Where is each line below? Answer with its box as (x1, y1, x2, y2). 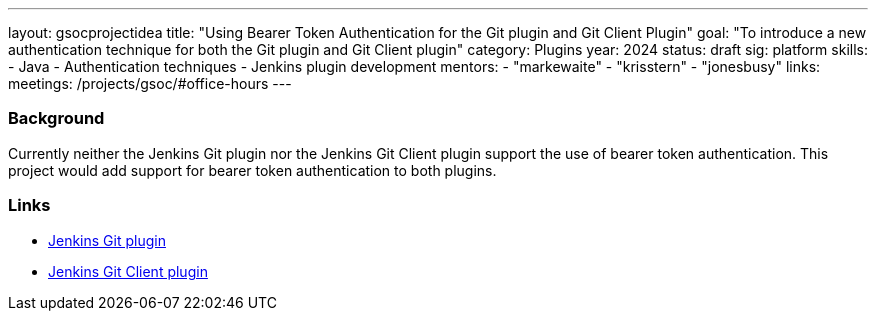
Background (8, 108, 105, 129)
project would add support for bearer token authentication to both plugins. (8, 161, 497, 179)
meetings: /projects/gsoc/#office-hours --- (8, 75, 292, 92)
